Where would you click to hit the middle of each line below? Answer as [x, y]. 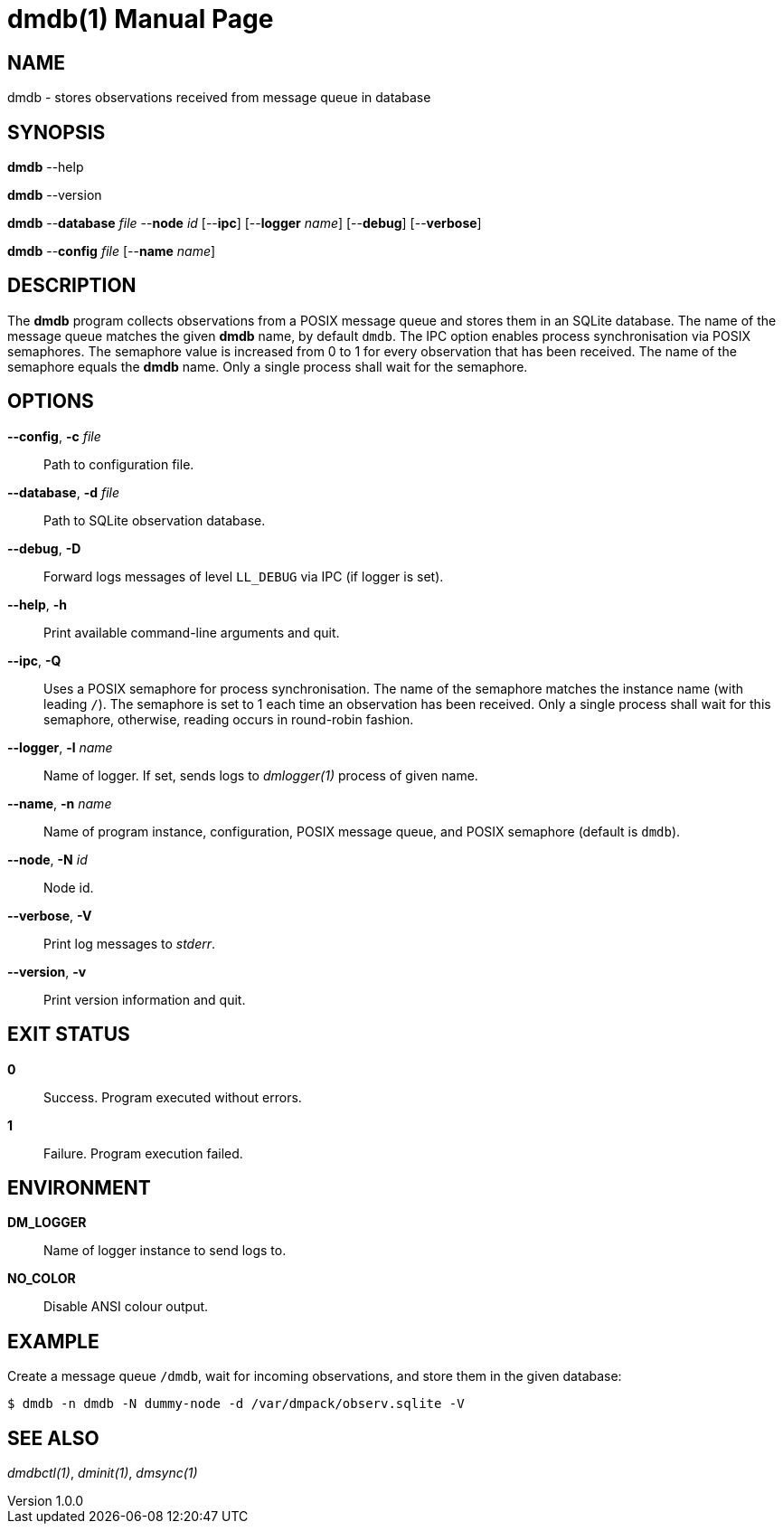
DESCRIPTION [72, 286]
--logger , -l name [60, 747]
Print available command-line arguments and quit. [192, 632]
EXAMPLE [53, 1341]
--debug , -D [44, 548]
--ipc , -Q [34, 660]
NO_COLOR [42, 1279]
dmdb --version [55, 195]
